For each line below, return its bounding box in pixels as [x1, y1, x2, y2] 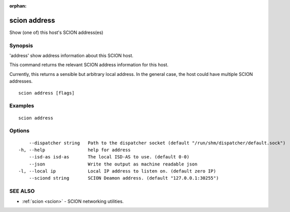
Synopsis [9, 42, 33, 49]
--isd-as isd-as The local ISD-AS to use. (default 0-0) [28, 154, 190, 160]
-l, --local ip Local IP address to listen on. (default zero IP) [18, 168, 216, 174]
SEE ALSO [9, 188, 35, 195]
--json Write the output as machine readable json [28, 161, 198, 167]
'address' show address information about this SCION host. [9, 53, 134, 59]
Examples [9, 102, 34, 109]
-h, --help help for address [18, 147, 131, 153]
